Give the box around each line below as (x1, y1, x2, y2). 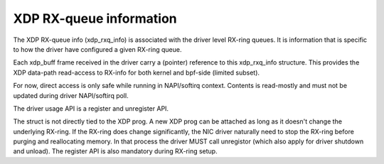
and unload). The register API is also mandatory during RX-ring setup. (13, 147, 218, 155)
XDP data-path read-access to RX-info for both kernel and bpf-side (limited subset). (13, 68, 260, 77)
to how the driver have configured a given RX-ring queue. (13, 45, 182, 53)
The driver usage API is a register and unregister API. (13, 104, 169, 113)
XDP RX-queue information (13, 11, 177, 26)
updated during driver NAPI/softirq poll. (13, 91, 129, 99)
